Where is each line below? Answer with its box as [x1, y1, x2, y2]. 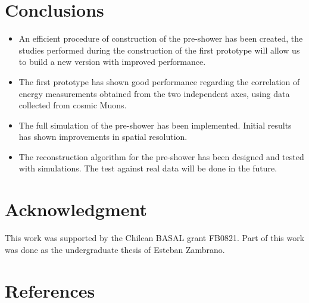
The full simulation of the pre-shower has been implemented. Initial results [18, 118, 292, 131]
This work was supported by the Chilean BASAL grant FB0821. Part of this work [5, 232, 305, 244]
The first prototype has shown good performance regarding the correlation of [18, 75, 300, 88]
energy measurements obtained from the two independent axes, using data [18, 87, 290, 99]
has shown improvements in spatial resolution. [18, 130, 188, 143]
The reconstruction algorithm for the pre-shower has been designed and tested [18, 150, 304, 163]
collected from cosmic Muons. [18, 99, 127, 111]
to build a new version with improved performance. [18, 55, 206, 68]
